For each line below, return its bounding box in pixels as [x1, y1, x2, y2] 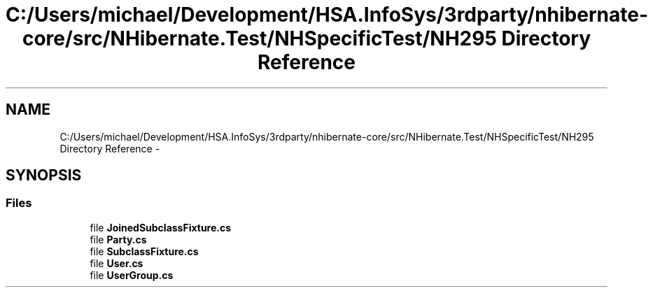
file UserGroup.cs [90, 269, 174, 281]
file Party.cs [90, 233, 147, 245]
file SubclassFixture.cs [90, 245, 199, 257]
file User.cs [90, 257, 143, 269]
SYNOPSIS [6, 166, 82, 185]
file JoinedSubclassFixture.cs [90, 221, 232, 234]
